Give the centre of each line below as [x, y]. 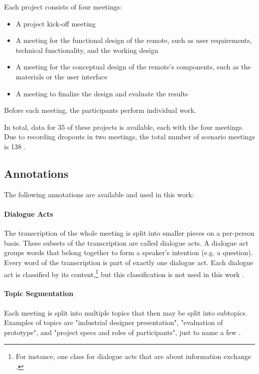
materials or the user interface [62, 76]
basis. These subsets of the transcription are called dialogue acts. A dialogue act [126, 242]
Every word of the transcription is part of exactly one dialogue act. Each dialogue [129, 262]
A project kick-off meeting [56, 23]
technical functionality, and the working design [87, 50]
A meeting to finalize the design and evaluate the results [102, 93]
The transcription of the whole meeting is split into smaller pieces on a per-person [129, 233]
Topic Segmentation [39, 293]
